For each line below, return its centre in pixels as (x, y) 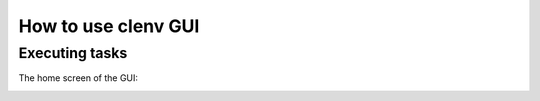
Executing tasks (73, 53)
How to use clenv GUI (109, 26)
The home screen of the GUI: (78, 78)
